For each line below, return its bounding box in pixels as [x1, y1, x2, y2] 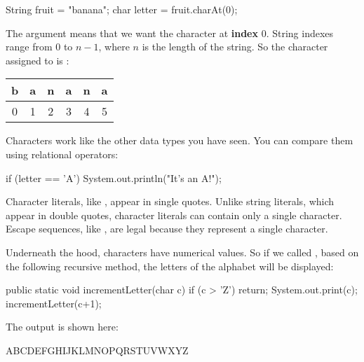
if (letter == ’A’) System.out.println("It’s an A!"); [6, 170, 222, 185]
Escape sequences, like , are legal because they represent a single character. [6, 221, 328, 236]
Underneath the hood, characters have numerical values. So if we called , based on [6, 244, 359, 259]
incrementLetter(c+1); [6, 295, 102, 310]
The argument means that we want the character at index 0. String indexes [6, 25, 334, 40]
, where [98, 39, 130, 54]
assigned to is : [6, 53, 69, 67]
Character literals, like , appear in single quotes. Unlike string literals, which [6, 194, 335, 209]
